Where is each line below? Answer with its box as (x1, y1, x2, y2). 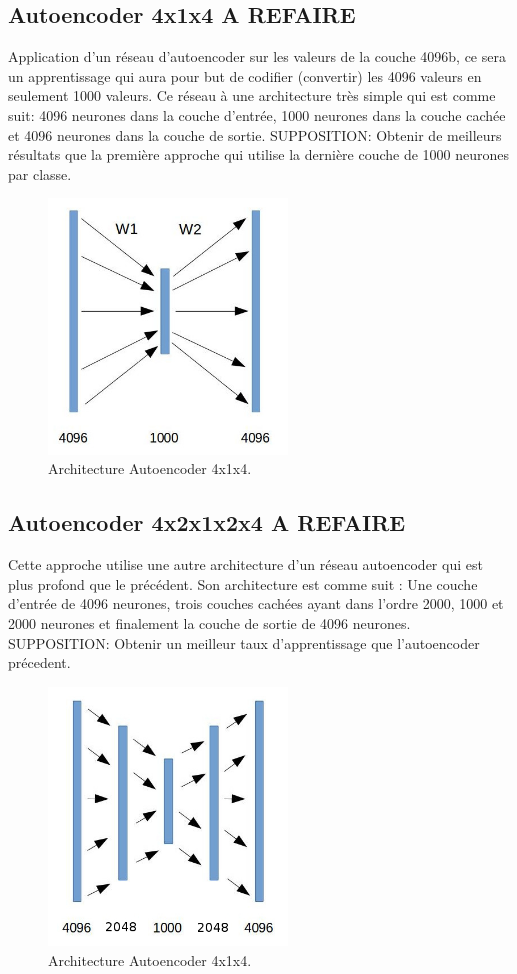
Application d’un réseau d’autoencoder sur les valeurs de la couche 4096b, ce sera (8, 46, 506, 67)
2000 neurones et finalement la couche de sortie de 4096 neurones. (8, 612, 411, 633)
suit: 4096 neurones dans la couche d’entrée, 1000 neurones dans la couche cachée (8, 104, 506, 125)
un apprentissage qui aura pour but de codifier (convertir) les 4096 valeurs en (8, 65, 482, 86)
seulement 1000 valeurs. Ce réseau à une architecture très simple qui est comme (8, 85, 496, 106)
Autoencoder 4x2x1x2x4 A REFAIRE (8, 507, 406, 538)
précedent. (8, 652, 71, 673)
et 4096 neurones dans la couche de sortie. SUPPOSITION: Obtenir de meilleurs (8, 124, 502, 145)
